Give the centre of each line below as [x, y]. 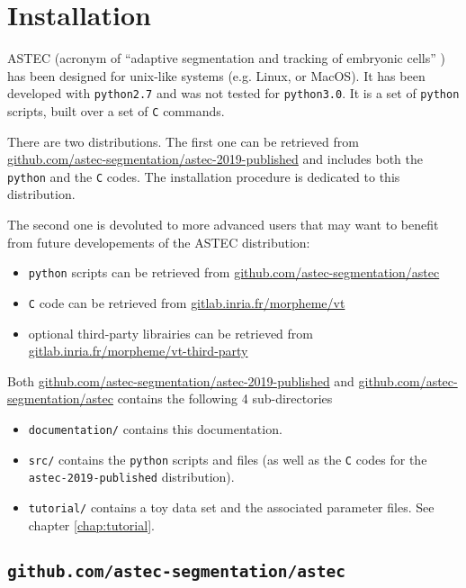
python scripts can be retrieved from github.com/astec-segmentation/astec [234, 272]
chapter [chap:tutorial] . [91, 525]
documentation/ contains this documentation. [155, 428]
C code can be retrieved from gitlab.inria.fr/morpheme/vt [187, 302]
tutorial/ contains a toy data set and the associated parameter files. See [231, 507]
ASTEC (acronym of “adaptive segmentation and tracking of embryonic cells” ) [226, 58]
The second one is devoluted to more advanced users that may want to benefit [223, 225]
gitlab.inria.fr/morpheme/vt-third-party [138, 351]
